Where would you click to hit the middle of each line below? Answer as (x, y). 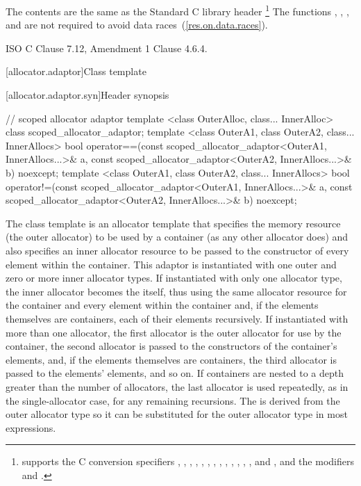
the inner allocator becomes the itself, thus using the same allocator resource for (176, 291)
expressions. (31, 427)
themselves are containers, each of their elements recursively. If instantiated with (177, 318)
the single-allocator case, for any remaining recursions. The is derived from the (173, 400)
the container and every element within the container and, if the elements (162, 305)
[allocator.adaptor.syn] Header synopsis (87, 95)
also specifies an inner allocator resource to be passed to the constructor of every (177, 250)
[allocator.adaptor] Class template (76, 71)
